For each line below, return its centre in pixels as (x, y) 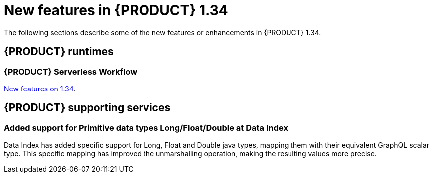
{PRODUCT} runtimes (59, 52)
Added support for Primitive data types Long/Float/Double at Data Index (146, 128)
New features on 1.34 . (40, 88)
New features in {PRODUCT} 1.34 (116, 10)
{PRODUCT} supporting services (87, 108)
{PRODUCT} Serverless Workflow (71, 71)
